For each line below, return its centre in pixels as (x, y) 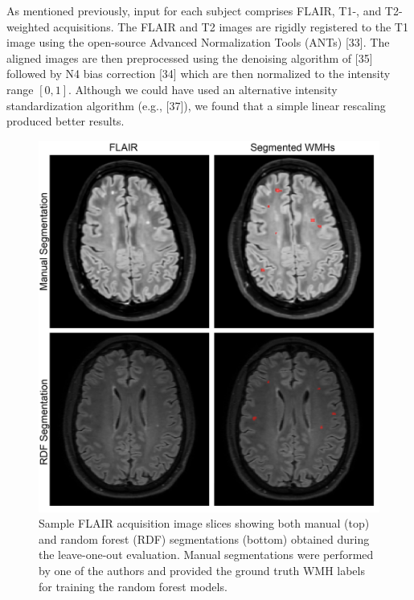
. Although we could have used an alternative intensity (203, 89)
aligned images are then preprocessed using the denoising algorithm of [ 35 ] (190, 58)
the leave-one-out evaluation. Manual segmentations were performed (206, 555)
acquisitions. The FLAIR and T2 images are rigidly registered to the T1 (231, 26)
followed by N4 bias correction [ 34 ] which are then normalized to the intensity (199, 74)
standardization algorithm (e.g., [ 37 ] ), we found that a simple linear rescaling (196, 105)
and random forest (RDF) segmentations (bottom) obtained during (204, 538)
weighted (28, 26)
